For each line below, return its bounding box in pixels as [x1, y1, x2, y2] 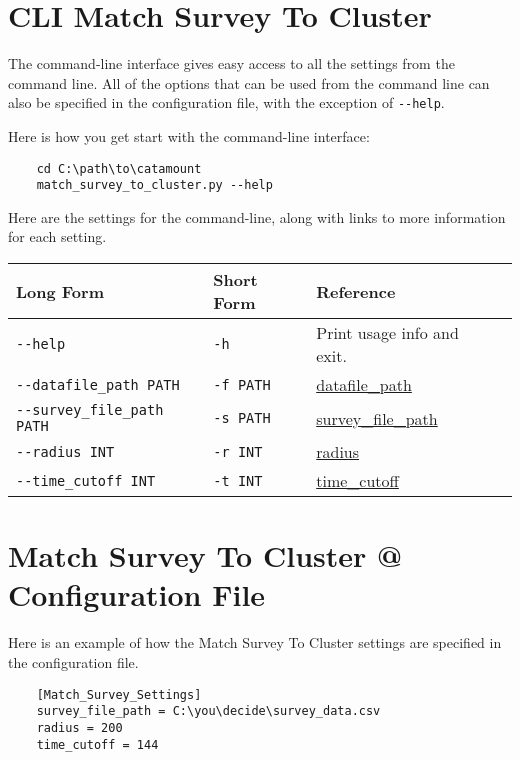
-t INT [213, 472, 263, 489]
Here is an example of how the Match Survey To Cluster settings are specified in [8, 632, 502, 653]
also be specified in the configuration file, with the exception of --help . [8, 92, 445, 113]
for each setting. [8, 226, 107, 247]
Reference [316, 279, 396, 303]
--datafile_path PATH [16, 376, 180, 393]
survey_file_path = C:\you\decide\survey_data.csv [36, 704, 381, 719]
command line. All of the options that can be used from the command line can [8, 72, 490, 93]
